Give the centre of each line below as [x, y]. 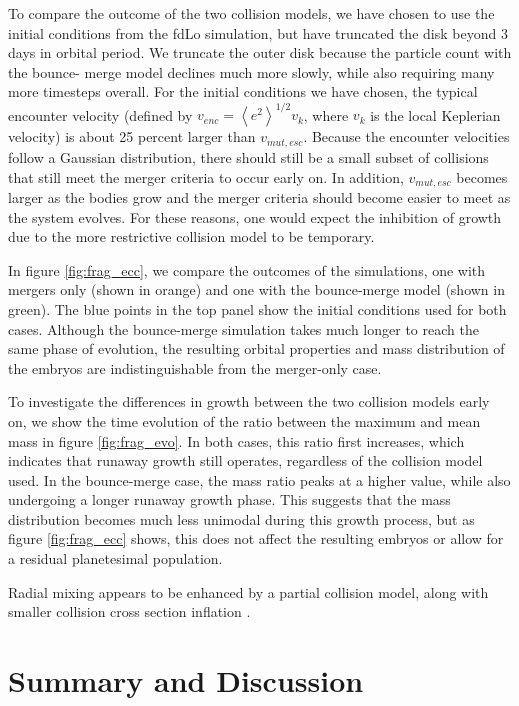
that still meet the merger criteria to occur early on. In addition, [206, 176]
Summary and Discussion [186, 680]
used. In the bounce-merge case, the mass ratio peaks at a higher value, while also [259, 479]
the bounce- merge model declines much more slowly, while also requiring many [251, 71]
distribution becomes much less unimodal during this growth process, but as [241, 518]
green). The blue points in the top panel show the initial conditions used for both [257, 308]
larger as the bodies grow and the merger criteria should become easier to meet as [259, 196]
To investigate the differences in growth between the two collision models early [249, 401]
